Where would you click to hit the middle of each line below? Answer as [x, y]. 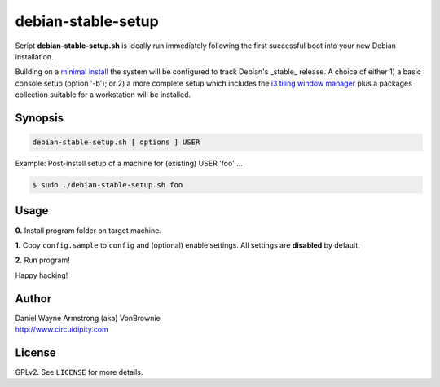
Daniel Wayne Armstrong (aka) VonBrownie [88, 318]
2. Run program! [42, 260]
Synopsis [40, 118]
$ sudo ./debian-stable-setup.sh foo [108, 185]
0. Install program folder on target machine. [88, 230]
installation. [34, 56]
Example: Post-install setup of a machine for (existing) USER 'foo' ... [129, 164]
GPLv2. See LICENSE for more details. [79, 372]
